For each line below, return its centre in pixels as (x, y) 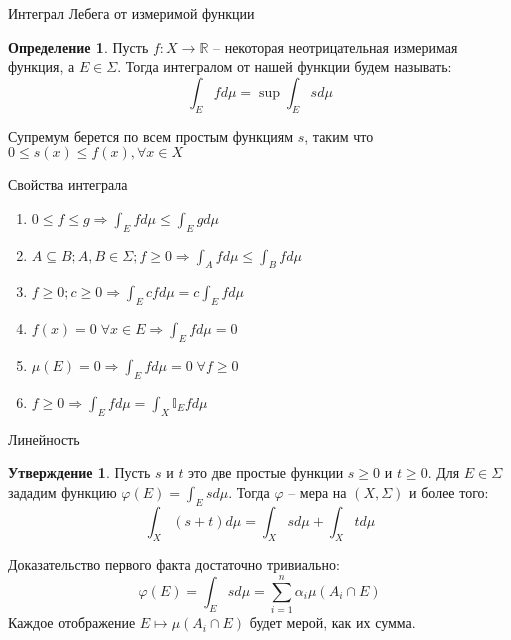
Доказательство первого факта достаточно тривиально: (174, 564)
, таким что (339, 135)
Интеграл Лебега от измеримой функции (131, 13)
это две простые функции (266, 472)
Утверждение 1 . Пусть (79, 472)
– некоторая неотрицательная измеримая (335, 46)
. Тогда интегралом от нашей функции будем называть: (284, 66)
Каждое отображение (72, 622)
